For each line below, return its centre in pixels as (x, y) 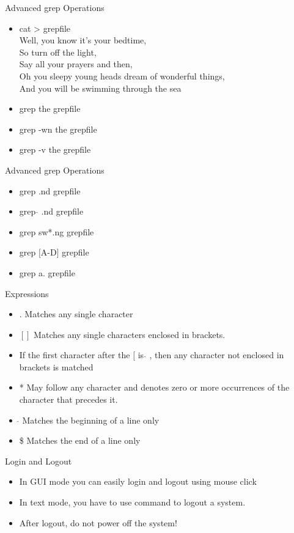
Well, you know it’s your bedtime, (83, 40)
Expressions (27, 293)
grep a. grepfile (47, 272)
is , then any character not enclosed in (211, 355)
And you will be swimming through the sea (100, 88)
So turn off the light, (58, 52)
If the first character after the (75, 355)
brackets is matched (56, 366)
